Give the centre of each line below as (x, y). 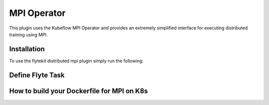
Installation (27, 49)
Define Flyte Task (37, 75)
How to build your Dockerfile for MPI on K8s (78, 91)
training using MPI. (28, 34)
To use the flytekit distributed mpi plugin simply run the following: (76, 61)
